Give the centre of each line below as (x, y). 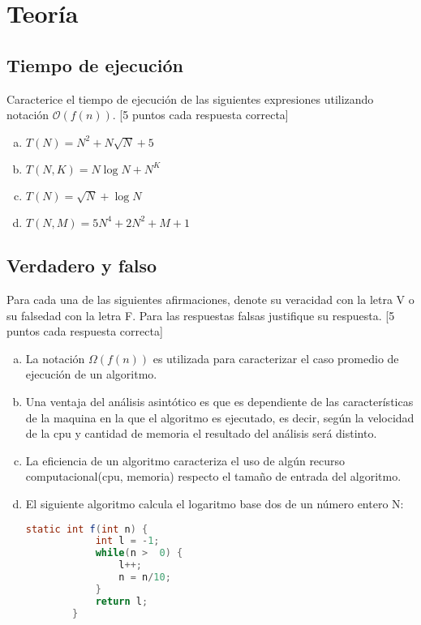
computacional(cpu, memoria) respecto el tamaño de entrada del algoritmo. (213, 476)
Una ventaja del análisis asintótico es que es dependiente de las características (219, 401)
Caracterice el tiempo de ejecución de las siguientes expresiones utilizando (190, 98)
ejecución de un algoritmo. (91, 374)
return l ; (122, 601)
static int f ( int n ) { (87, 529)
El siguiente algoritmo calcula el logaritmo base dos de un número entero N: (215, 503)
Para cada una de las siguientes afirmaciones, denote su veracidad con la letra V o (210, 299)
